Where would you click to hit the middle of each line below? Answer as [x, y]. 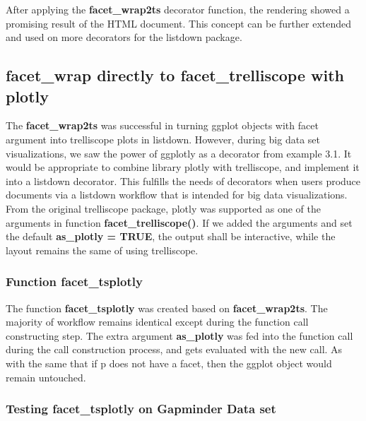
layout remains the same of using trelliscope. [102, 250]
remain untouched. [46, 377]
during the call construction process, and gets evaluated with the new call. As [174, 349]
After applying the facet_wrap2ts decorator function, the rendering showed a [178, 9]
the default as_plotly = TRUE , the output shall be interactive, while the [171, 236]
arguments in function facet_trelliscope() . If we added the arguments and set [179, 222]
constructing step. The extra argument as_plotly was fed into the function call [179, 335]
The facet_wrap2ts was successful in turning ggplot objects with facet [162, 125]
